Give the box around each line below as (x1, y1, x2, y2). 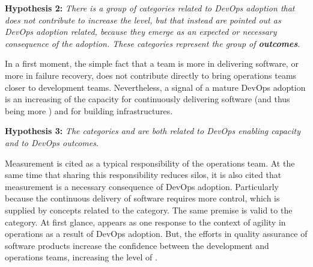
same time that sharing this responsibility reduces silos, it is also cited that (5, 168, 282, 181)
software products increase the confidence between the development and (5, 239, 269, 251)
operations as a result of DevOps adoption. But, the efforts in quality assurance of (5, 227, 308, 240)
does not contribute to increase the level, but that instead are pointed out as (5, 13, 281, 26)
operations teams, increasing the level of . (5, 251, 157, 263)
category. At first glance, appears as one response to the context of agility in (5, 215, 286, 228)
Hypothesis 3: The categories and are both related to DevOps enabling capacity (5, 124, 300, 137)
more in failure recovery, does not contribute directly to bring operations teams (5, 69, 297, 81)
